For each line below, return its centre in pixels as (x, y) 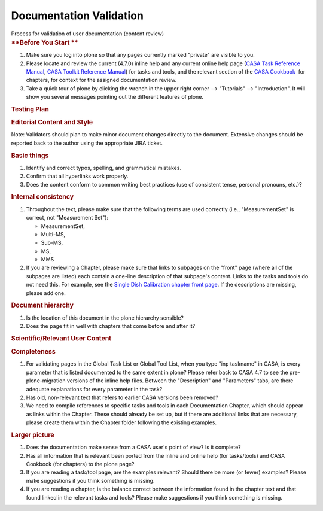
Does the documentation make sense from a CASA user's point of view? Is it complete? (134, 447)
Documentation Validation (77, 16)
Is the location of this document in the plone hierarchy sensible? (105, 318)
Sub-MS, (52, 243)
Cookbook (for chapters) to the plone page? (80, 464)
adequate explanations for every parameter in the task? (94, 389)
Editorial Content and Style (52, 123)
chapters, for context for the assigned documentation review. (101, 80)
